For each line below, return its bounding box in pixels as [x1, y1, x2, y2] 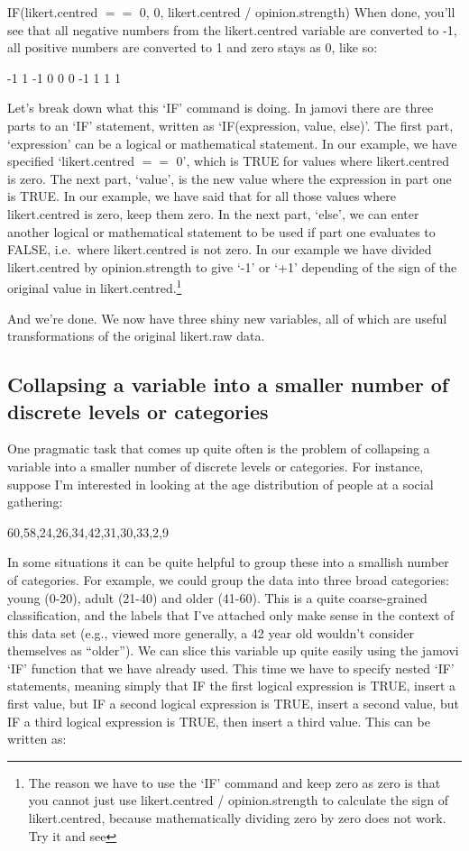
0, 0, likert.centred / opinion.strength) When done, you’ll [139, 3, 455, 21]
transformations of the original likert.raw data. [7, 326, 265, 345]
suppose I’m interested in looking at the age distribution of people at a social [7, 474, 434, 493]
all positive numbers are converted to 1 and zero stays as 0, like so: [7, 38, 378, 57]
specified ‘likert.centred [7, 151, 134, 170]
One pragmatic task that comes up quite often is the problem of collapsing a [7, 439, 430, 458]
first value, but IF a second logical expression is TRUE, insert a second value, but [7, 694, 459, 713]
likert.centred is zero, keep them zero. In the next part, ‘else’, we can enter [7, 204, 419, 223]
